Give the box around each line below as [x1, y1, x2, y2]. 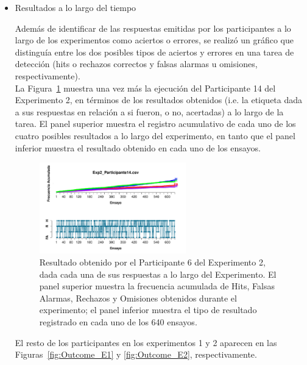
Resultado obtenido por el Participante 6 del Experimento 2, [39, 255, 266, 268]
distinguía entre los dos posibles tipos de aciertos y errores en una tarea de [15, 45, 294, 58]
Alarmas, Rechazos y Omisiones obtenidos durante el [39, 291, 237, 304]
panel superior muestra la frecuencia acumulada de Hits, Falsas [39, 280, 275, 292]
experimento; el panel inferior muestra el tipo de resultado [39, 303, 257, 316]
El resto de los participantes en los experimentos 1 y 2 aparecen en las [15, 336, 277, 349]
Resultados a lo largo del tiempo [15, 1, 136, 13]
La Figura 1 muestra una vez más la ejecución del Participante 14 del [15, 81, 276, 94]
